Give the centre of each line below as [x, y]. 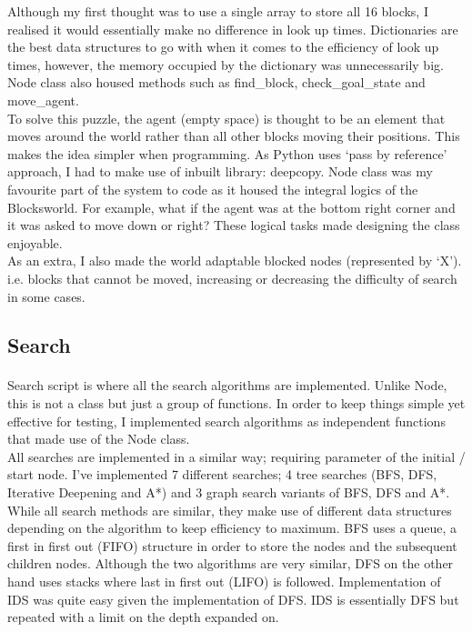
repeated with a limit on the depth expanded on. [143, 617]
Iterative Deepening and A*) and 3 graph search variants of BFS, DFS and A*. [229, 492]
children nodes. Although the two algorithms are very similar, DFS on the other [231, 563]
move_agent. [43, 100]
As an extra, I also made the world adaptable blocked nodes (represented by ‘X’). [235, 261]
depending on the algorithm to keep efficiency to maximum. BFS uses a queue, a [232, 528]
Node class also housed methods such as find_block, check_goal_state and [216, 82]
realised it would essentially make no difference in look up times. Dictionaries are [233, 29]
